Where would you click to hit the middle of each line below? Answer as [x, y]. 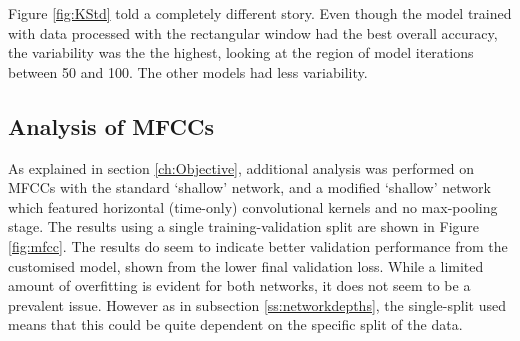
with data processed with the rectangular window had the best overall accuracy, [253, 32]
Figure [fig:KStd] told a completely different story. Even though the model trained [260, 13]
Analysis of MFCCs [111, 125]
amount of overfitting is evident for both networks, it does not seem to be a [239, 285]
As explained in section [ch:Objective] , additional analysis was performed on [241, 167]
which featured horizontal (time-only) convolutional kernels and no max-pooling [253, 206]
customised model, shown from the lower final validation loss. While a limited [246, 265]
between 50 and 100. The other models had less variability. [188, 71]
